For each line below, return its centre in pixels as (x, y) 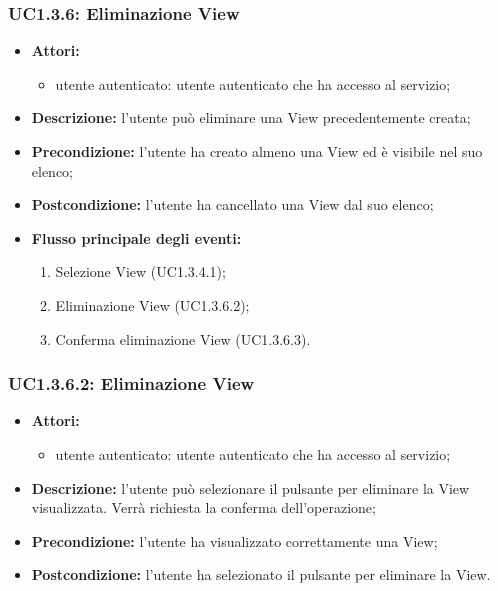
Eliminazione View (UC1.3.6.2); (152, 304)
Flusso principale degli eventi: (136, 237)
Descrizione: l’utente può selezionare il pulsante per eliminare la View (250, 487)
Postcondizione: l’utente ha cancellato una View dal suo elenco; (232, 204)
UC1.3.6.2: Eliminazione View (131, 383)
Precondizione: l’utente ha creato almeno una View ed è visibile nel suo (257, 151)
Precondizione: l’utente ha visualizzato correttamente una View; (234, 540)
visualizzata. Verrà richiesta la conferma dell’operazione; (203, 507)
